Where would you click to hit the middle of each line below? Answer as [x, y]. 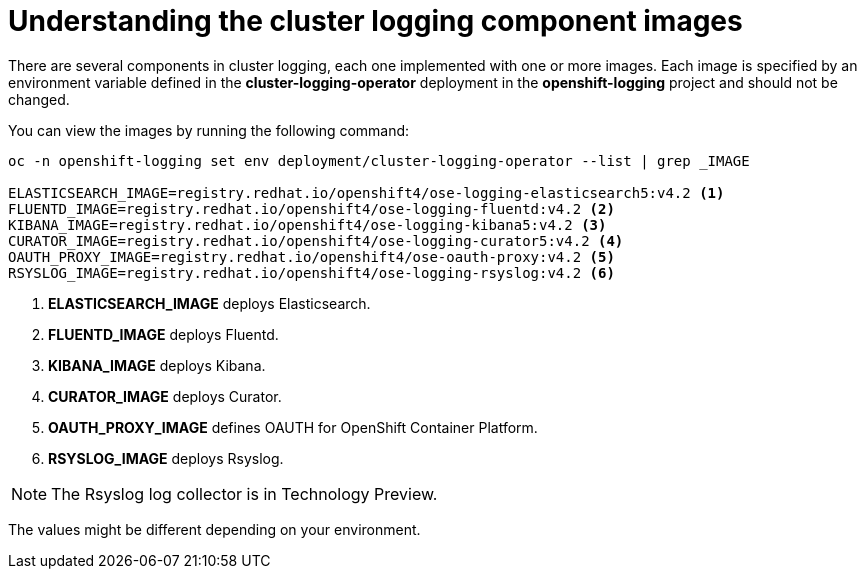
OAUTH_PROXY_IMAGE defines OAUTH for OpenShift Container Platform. [293, 427]
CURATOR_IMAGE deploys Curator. [165, 396]
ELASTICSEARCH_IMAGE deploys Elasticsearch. [209, 303]
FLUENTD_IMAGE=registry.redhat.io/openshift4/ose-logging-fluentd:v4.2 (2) [311, 208]
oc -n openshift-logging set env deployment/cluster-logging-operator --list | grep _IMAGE [379, 160]
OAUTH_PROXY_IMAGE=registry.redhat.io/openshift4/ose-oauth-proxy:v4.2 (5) [311, 256]
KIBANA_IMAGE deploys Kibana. [157, 365]
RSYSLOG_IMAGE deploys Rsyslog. [166, 458]
